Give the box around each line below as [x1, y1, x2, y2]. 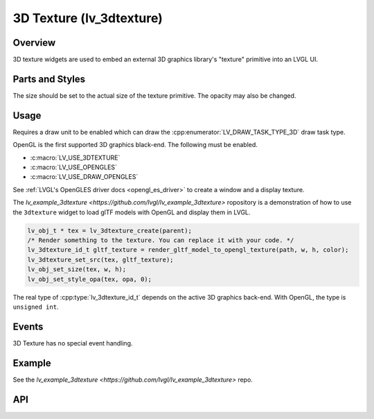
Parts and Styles [12, 73, 86, 85]
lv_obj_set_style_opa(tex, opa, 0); [27, 275, 152, 283]
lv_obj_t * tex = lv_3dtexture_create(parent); [27, 226, 192, 234]
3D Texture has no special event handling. [12, 339, 133, 347]
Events [12, 320, 44, 332]
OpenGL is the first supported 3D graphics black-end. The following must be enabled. [12, 141, 258, 149]
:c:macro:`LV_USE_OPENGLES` [30, 163, 118, 171]
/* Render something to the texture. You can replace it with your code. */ [27, 236, 294, 244]
